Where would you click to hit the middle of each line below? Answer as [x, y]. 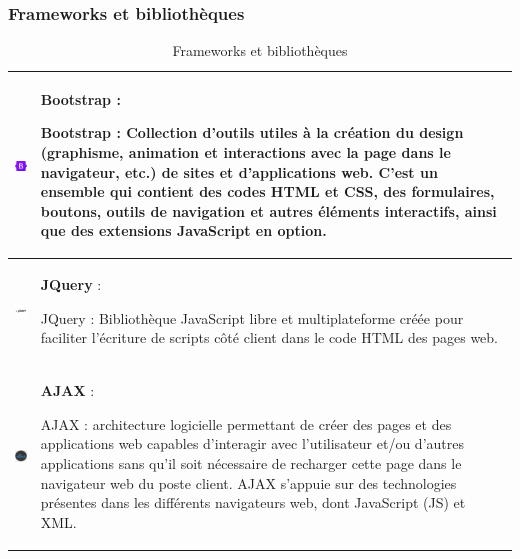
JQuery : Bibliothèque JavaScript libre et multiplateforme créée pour [252, 317]
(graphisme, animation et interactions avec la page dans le [245, 152]
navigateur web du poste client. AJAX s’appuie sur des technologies [248, 482]
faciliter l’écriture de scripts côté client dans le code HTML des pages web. [269, 337]
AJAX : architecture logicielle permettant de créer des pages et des [246, 423]
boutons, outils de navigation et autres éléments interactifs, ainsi [268, 210]
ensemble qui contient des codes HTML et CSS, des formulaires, [267, 191]
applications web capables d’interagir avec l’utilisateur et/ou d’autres [252, 443]
